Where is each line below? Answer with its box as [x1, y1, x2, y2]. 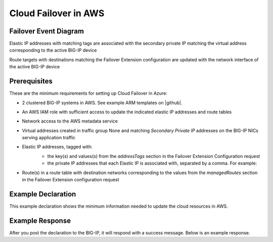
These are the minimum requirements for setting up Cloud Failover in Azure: [9, 90, 168, 96]
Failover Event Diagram [9, 27, 84, 35]
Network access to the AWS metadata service [22, 118, 118, 124]
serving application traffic [22, 135, 76, 141]
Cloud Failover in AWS [9, 8, 105, 19]
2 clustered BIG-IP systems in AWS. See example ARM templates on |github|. [22, 99, 183, 106]
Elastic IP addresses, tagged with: [22, 144, 93, 150]
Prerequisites [9, 77, 53, 86]
